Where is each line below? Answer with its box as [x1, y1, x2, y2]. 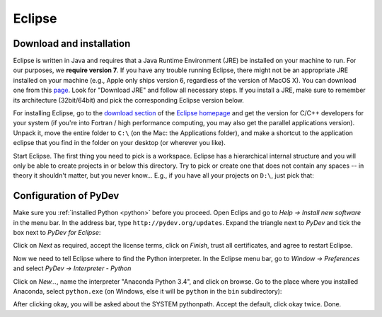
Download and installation [13, 38, 131, 50]
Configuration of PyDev [13, 190, 120, 202]
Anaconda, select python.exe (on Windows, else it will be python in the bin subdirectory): [13, 287, 282, 295]
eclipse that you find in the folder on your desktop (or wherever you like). [13, 139, 226, 147]
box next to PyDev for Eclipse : [13, 229, 101, 237]
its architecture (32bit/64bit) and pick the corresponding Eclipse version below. [13, 96, 244, 104]
